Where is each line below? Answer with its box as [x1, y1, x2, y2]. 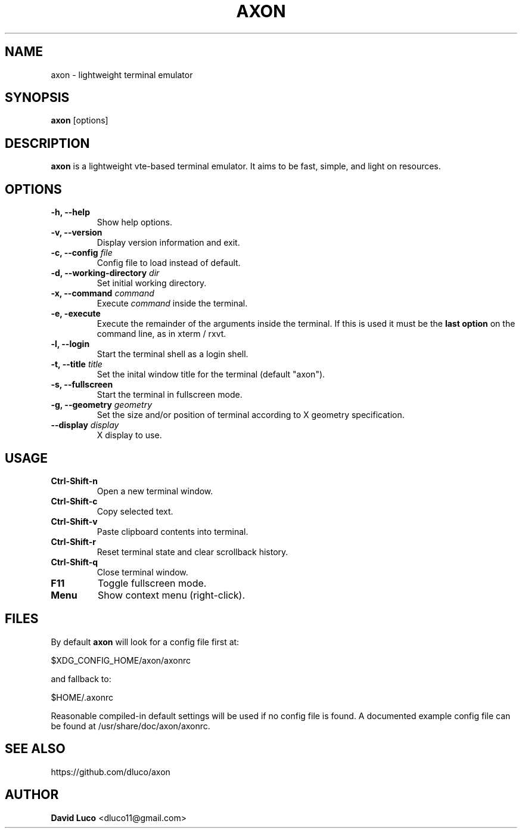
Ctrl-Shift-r [51, 536, 96, 547]
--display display [51, 420, 119, 431]
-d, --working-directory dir [51, 268, 160, 278]
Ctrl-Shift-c [51, 496, 98, 506]
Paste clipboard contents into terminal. [97, 526, 248, 537]
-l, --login [51, 339, 90, 349]
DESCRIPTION [5, 135, 90, 151]
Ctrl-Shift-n [51, 475, 98, 486]
